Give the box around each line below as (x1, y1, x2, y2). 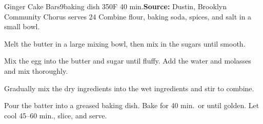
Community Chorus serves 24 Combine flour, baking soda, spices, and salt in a (4, 11, 252, 22)
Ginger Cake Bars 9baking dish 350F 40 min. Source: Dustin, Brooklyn (4, 1, 227, 11)
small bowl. (4, 21, 40, 32)
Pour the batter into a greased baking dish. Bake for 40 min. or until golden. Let (4, 100, 259, 111)
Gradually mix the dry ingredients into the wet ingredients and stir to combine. (4, 82, 254, 93)
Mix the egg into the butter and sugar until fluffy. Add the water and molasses (4, 55, 251, 66)
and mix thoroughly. (4, 65, 68, 76)
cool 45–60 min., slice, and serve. (4, 110, 107, 120)
